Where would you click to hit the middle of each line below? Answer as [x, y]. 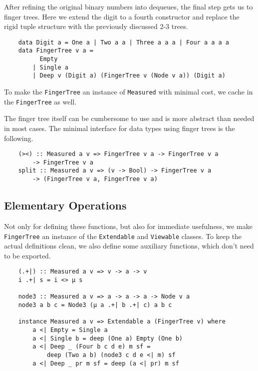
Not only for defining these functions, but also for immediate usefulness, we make [128, 226]
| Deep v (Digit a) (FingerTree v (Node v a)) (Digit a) [129, 76]
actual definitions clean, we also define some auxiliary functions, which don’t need [129, 246]
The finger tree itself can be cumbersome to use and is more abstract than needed [129, 118]
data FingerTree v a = [56, 51]
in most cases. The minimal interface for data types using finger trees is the [120, 128]
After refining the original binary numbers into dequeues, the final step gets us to [129, 6]
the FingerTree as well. [40, 101]
